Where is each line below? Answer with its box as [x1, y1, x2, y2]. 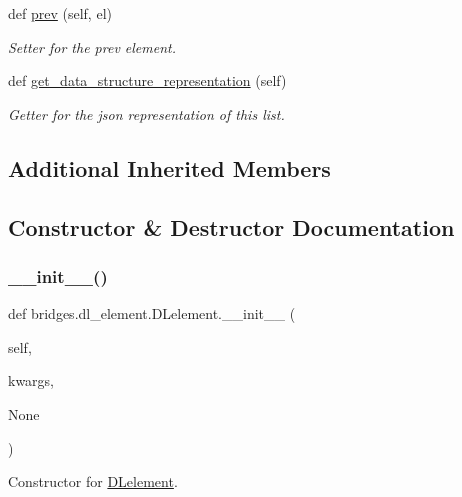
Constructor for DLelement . [8, 471, 178, 492]
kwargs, [8, 370, 55, 391]
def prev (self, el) [8, 3, 112, 23]
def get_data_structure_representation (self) [8, 70, 287, 91]
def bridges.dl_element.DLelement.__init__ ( [8, 303, 296, 324]
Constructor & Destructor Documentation [8, 211, 455, 242]
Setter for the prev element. [8, 36, 176, 57]
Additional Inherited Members [8, 152, 331, 183]
